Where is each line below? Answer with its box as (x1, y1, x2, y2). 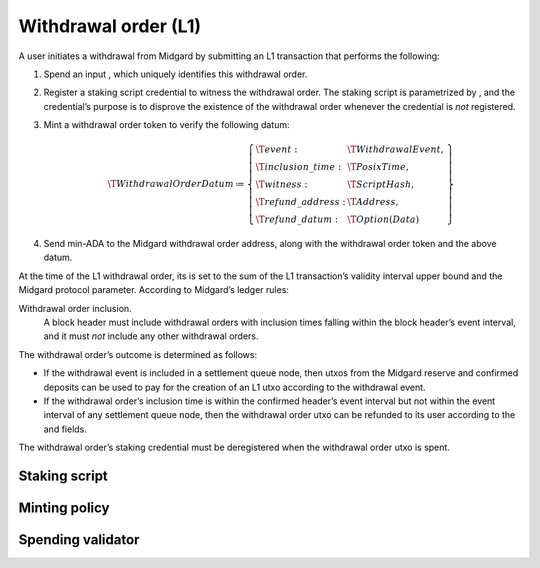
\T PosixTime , (346, 161, 409, 173)
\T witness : (255, 179, 308, 190)
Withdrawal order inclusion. (18, 302, 132, 314)
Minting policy (18, 500, 110, 516)
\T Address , (346, 196, 399, 208)
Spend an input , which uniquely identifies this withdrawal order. (43, 68, 308, 80)
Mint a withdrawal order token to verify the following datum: (43, 119, 290, 131)
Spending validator (18, 531, 140, 549)
